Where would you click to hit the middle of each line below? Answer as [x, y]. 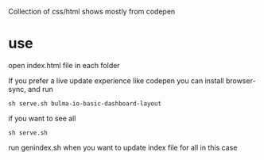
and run [40, 89]
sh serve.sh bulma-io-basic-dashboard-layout [85, 103]
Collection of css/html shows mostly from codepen [92, 11]
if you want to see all [42, 118]
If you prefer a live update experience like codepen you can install [116, 80]
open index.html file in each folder [64, 65]
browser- [241, 80]
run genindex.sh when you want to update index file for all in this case [123, 147]
